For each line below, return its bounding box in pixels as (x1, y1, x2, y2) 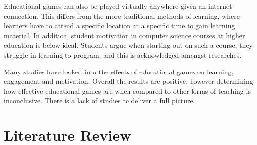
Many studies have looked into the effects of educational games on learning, (4, 66, 234, 76)
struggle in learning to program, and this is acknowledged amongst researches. (4, 49, 242, 60)
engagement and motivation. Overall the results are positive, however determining (4, 76, 253, 86)
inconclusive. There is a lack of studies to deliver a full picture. (4, 95, 195, 106)
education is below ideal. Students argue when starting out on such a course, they (4, 40, 253, 50)
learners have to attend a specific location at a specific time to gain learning (4, 20, 235, 31)
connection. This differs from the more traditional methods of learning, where (4, 10, 240, 21)
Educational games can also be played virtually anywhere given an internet (4, 1, 232, 11)
